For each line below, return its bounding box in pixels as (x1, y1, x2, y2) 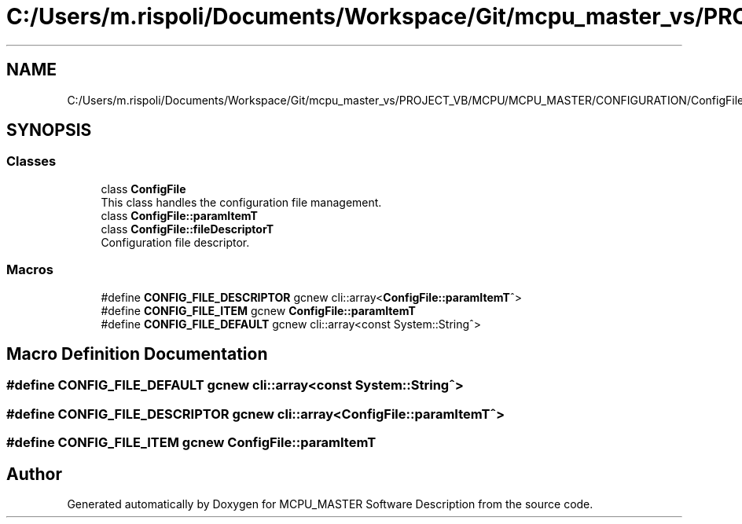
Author (6, 464, 62, 484)
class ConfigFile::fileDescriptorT (101, 222, 274, 236)
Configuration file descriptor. (101, 235, 250, 249)
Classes (6, 153, 57, 170)
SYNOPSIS (6, 120, 92, 141)
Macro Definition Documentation (6, 343, 268, 364)
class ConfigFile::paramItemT (101, 208, 258, 222)
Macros (6, 262, 53, 278)
